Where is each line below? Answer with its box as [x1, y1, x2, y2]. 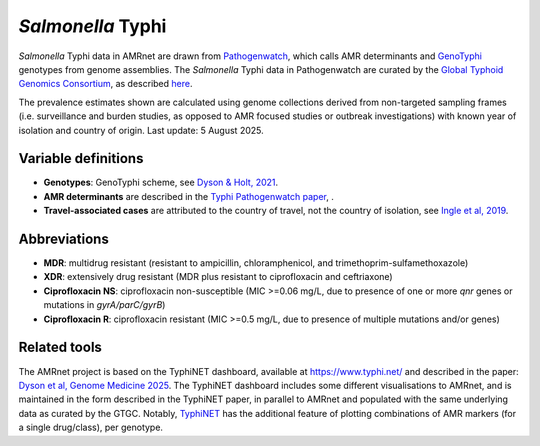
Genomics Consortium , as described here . [18, 78, 193, 90]
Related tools [18, 339, 102, 356]
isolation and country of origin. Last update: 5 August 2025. [18, 124, 264, 136]
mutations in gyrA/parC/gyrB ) [43, 299, 166, 311]
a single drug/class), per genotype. [18, 421, 164, 434]
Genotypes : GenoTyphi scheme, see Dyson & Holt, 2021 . [43, 176, 279, 189]
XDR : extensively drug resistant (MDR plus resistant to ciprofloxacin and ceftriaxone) [43, 271, 394, 283]
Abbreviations [18, 231, 109, 247]
